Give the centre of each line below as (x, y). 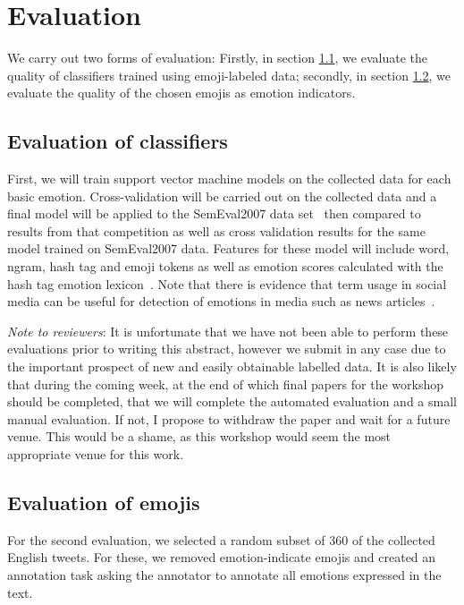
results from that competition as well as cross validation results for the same (216, 230)
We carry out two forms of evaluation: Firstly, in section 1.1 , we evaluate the (217, 58)
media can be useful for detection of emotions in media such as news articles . (221, 301)
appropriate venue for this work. (96, 454)
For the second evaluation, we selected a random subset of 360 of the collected (221, 539)
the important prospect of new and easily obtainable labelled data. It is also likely (232, 366)
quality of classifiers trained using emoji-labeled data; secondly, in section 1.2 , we (229, 75)
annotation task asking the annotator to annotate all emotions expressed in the (224, 575)
